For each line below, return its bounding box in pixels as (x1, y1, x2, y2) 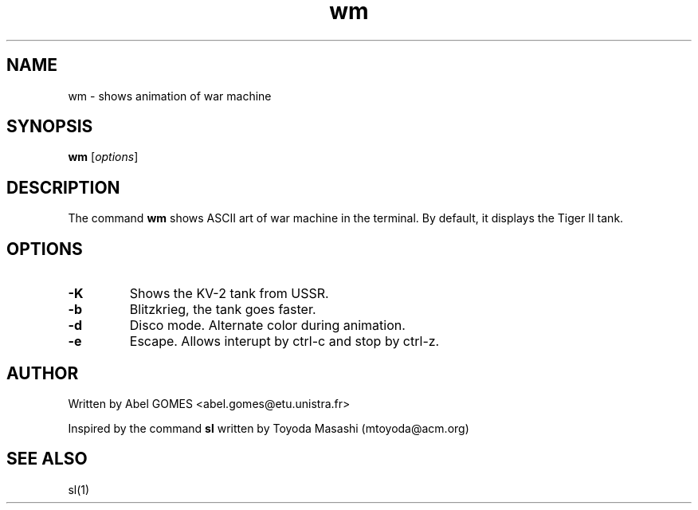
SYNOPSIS (6, 116, 93, 137)
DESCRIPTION (6, 177, 120, 198)
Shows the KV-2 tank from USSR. (129, 285, 329, 302)
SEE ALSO (6, 449, 88, 469)
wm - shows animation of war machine (68, 88, 272, 103)
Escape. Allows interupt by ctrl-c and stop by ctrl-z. (129, 333, 440, 350)
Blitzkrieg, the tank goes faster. (129, 301, 316, 318)
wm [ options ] (68, 150, 139, 164)
